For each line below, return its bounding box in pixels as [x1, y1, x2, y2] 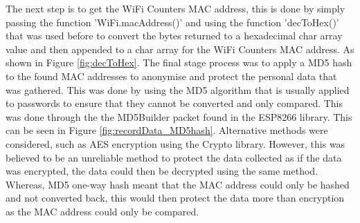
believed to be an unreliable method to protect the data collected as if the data [6, 150, 342, 164]
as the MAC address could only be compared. [6, 204, 199, 218]
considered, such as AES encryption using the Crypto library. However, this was [6, 136, 345, 151]
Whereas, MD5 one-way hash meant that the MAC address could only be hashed [6, 177, 350, 191]
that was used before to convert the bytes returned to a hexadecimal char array [6, 28, 343, 43]
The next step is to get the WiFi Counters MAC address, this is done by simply [6, 1, 345, 15]
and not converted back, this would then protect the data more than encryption [6, 191, 345, 205]
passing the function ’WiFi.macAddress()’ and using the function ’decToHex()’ [6, 14, 339, 29]
